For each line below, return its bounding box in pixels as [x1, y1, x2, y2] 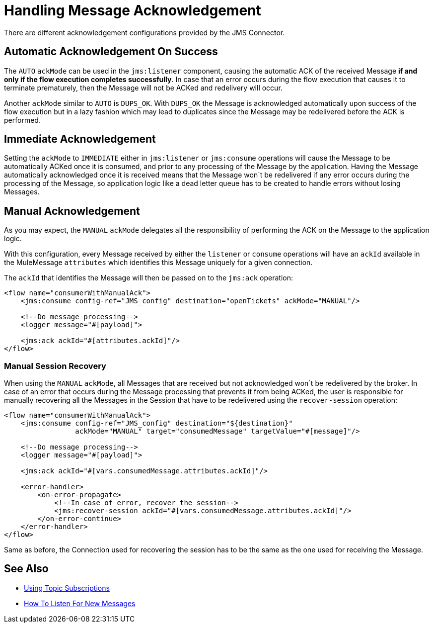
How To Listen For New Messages [24, 599, 136, 608]
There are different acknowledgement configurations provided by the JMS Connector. [4, 28, 285, 37]
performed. [4, 115, 41, 124]
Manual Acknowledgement [4, 204, 140, 217]
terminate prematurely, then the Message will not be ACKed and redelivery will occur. [4, 83, 283, 92]
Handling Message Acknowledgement [4, 2, 261, 19]
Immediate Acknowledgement [4, 133, 156, 146]
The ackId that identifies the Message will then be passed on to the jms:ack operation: [4, 273, 293, 282]
